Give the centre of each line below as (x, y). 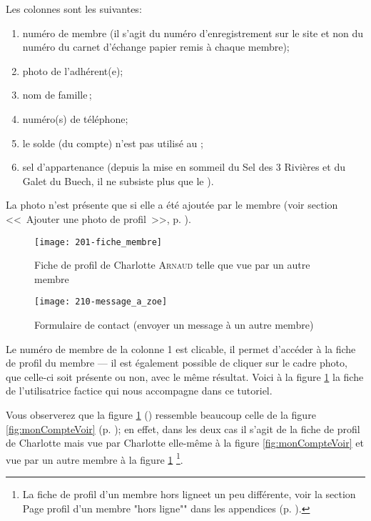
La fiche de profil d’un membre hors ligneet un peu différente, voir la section (189, 494)
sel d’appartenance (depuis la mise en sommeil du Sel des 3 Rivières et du (184, 167)
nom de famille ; (57, 95)
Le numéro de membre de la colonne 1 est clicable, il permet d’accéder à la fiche (181, 348)
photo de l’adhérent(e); (73, 70)
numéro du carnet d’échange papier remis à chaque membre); (156, 47)
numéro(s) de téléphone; (75, 118)
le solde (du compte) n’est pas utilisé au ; (113, 143)
